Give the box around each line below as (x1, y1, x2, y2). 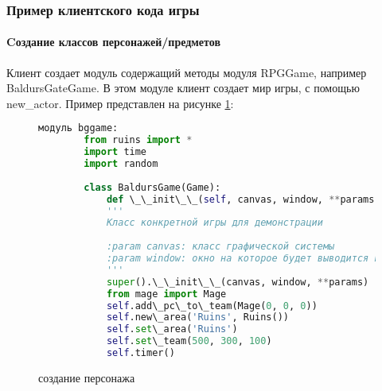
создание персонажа (38, 369, 135, 385)
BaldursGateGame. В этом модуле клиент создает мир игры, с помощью (6, 79, 360, 96)
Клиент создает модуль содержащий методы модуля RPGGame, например (6, 64, 367, 80)
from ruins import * (84, 134, 193, 146)
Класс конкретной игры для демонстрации (106, 217, 323, 229)
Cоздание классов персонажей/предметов (6, 33, 220, 50)
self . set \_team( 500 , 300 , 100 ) (106, 335, 272, 347)
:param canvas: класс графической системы (106, 241, 335, 253)
